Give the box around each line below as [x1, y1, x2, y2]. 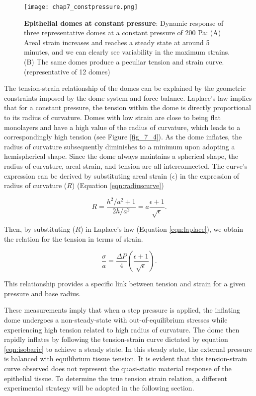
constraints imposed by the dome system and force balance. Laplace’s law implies [4, 92, 252, 103]
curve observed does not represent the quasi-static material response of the [4, 363, 232, 374]
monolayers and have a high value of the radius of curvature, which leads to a [4, 122, 241, 132]
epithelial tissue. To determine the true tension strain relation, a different [4, 373, 227, 383]
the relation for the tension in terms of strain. [4, 233, 143, 244]
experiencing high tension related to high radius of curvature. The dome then [4, 324, 240, 334]
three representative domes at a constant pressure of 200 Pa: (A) [24, 27, 221, 38]
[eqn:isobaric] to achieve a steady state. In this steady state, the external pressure [4, 343, 253, 354]
